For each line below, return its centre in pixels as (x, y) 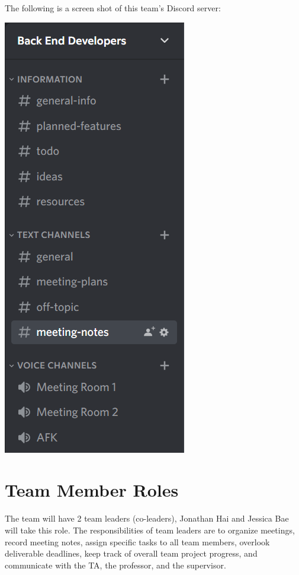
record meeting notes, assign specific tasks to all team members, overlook (137, 541)
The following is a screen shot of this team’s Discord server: (113, 8)
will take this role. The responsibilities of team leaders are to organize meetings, (150, 530)
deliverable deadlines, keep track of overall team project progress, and (131, 553)
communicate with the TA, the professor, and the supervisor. (115, 565)
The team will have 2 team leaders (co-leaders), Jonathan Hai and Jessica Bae (147, 518)
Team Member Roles (92, 490)
